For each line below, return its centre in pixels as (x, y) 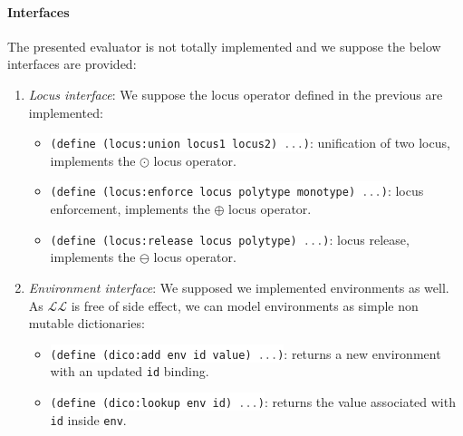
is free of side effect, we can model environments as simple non (245, 305)
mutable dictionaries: (87, 323)
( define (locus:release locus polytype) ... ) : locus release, (230, 239)
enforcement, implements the (130, 209)
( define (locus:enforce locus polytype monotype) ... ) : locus (237, 191)
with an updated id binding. (130, 371)
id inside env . (88, 419)
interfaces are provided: (72, 64)
